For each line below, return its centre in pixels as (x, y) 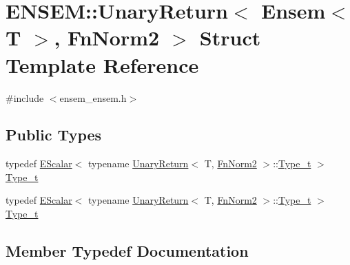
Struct (230, 38)
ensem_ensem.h (93, 97)
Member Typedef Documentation (127, 251)
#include (25, 97)
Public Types (54, 135)
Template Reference (102, 64)
